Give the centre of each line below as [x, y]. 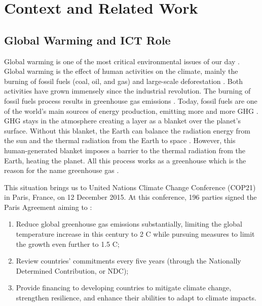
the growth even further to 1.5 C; [68, 244]
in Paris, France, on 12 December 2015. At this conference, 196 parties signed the [130, 197]
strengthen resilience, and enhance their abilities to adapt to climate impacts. [136, 298]
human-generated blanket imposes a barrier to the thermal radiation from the [125, 150]
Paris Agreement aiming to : [48, 207]
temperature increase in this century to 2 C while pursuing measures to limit [135, 234]
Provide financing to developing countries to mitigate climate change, [124, 288]
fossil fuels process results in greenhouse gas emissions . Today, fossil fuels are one [131, 100]
